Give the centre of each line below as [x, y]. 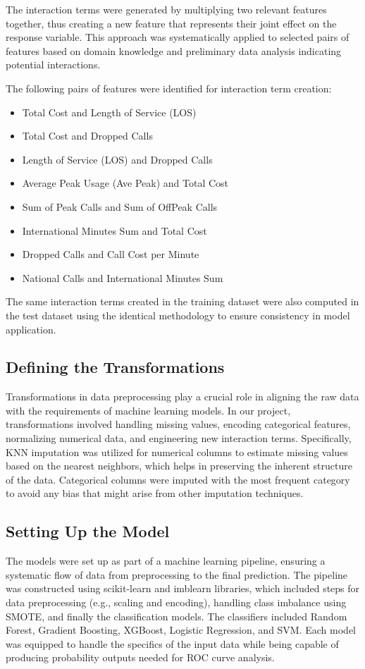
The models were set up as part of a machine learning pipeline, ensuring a [166, 561]
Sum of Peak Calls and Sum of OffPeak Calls [120, 206]
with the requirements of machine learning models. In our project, [148, 410]
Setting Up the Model [88, 531]
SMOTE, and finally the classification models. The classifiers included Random [177, 616]
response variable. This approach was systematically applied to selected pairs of [178, 37]
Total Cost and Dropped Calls [87, 136]
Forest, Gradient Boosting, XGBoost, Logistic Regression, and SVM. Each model [181, 630]
